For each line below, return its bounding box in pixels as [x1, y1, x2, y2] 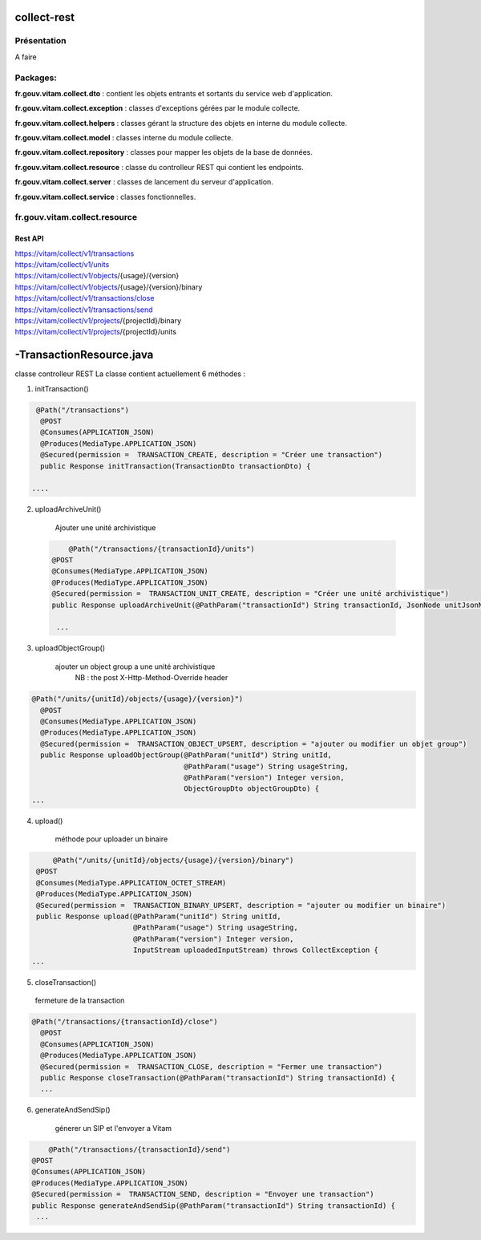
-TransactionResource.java [14, 348, 154, 362]
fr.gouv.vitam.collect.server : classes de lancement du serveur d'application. [14, 177, 274, 187]
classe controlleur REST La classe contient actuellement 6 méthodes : [14, 369, 246, 379]
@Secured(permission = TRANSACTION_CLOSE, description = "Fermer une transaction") [40, 1062, 383, 1071]
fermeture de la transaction [34, 995, 125, 1005]
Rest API [14, 233, 44, 244]
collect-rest [14, 10, 75, 24]
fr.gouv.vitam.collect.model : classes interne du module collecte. [14, 133, 234, 143]
